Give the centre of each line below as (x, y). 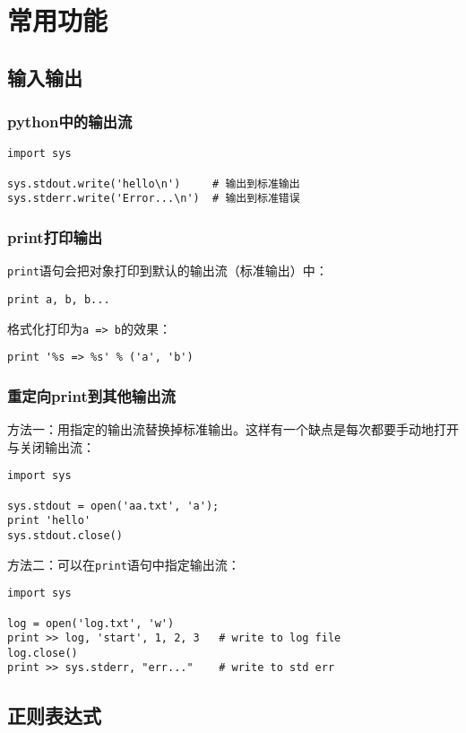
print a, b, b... (59, 299)
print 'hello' (49, 521)
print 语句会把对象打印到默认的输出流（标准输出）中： (168, 271)
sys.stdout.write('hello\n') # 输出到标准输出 (154, 183)
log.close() (43, 653)
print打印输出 (55, 236)
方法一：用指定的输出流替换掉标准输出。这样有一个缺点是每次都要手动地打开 (233, 429)
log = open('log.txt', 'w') (91, 623)
